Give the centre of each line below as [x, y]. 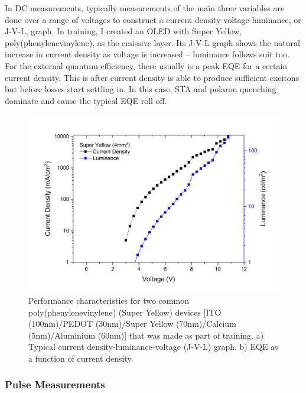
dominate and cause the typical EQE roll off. [86, 100]
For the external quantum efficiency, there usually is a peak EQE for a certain [146, 65]
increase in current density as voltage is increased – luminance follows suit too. [147, 54]
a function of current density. [81, 358]
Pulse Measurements [55, 384]
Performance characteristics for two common [109, 300]
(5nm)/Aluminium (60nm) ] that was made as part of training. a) [146, 335]
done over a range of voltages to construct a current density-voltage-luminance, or [153, 19]
